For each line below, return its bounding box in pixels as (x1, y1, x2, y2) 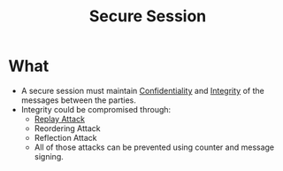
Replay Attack (34, 113, 86, 124)
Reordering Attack (34, 122, 101, 134)
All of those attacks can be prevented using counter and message (34, 142, 275, 152)
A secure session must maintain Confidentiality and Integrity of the (20, 85, 264, 96)
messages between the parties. (20, 95, 136, 105)
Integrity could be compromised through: (20, 104, 172, 114)
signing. (34, 151, 64, 161)
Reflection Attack (34, 132, 98, 143)
